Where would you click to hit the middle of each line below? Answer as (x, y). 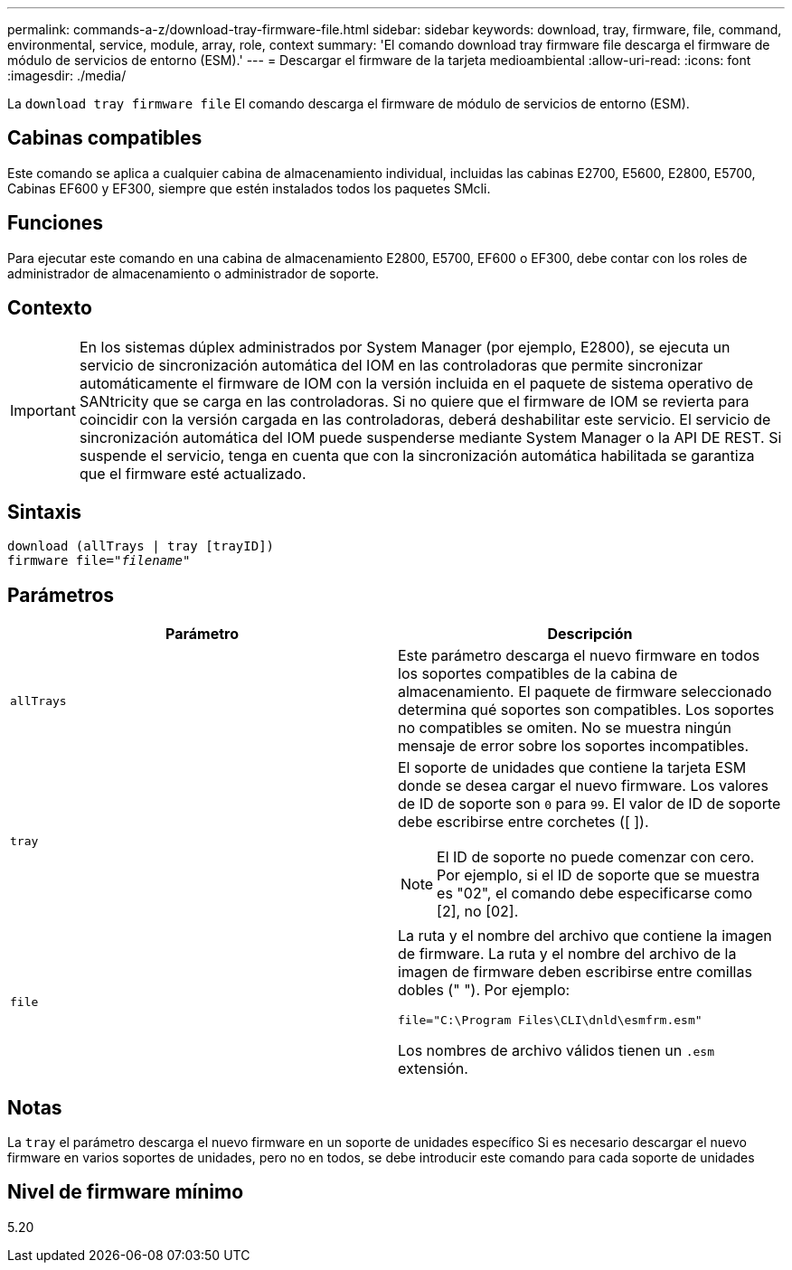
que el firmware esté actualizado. (193, 473)
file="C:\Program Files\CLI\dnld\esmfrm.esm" (550, 1021)
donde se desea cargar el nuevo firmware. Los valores (583, 786)
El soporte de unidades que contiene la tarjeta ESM (572, 768)
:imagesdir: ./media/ (67, 75)
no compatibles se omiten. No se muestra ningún (565, 728)
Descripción (590, 634)
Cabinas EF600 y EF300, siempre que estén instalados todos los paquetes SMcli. (249, 188)
